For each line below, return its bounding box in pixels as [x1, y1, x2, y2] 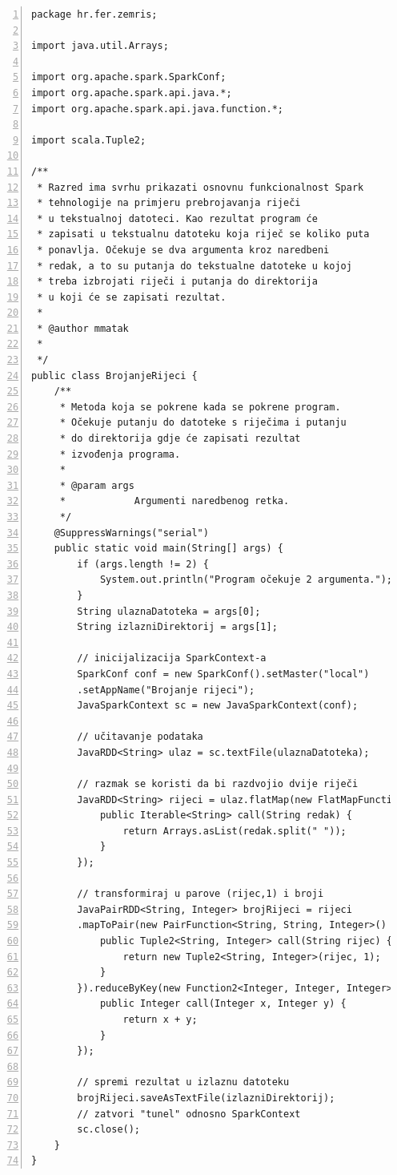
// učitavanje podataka [77, 731, 203, 743]
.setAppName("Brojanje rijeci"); [77, 684, 255, 696]
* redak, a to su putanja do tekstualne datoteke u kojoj [37, 260, 352, 272]
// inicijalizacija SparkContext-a [77, 652, 267, 664]
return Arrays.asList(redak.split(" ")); [122, 825, 347, 837]
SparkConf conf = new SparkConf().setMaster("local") [77, 668, 370, 680]
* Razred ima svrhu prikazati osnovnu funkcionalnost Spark [37, 181, 364, 193]
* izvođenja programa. [59, 448, 181, 460]
